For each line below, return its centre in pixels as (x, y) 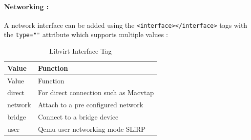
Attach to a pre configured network (91, 105)
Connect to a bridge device (78, 117)
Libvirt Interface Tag (81, 51)
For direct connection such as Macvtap (96, 92)
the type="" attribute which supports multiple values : (86, 34)
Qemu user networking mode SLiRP (92, 129)
